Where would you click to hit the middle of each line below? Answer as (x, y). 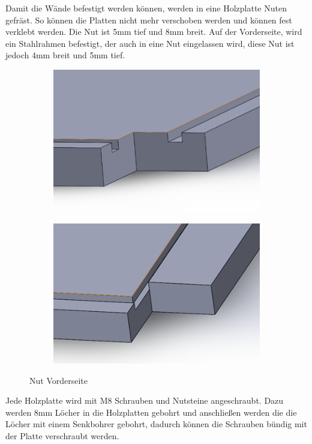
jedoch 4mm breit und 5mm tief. (65, 55)
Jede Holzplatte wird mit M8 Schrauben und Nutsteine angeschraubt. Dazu (145, 400)
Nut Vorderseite (58, 380)
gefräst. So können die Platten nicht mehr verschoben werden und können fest (149, 20)
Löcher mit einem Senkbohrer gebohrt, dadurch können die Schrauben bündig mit (156, 424)
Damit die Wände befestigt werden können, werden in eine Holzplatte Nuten (146, 8)
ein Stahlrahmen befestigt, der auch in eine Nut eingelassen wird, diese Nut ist (150, 43)
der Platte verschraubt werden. (62, 436)
